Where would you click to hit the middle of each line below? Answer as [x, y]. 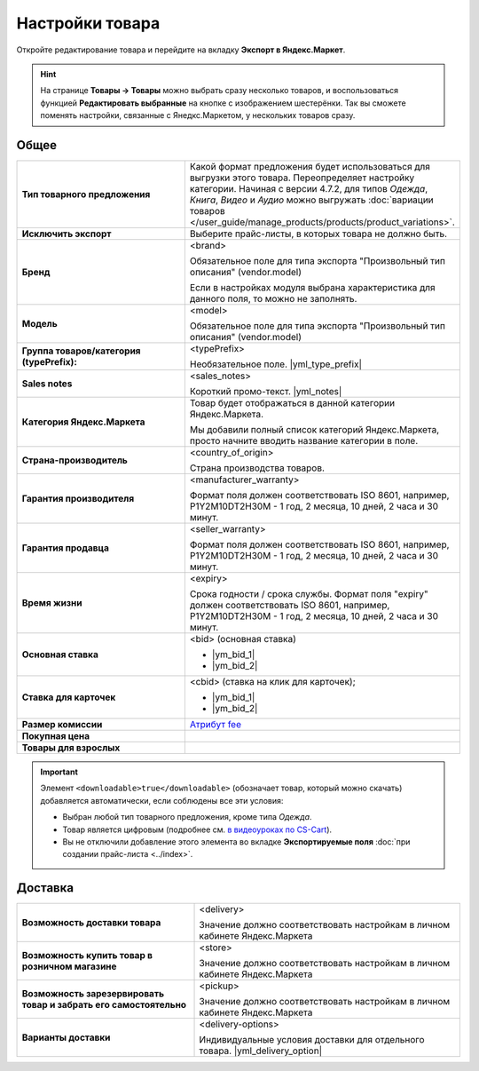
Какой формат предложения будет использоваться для [310, 167]
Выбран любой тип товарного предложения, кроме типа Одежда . [187, 817]
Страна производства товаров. [257, 468]
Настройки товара [88, 23]
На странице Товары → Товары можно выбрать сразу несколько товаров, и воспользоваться [220, 91]
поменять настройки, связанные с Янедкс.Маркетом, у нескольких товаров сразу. [198, 115]
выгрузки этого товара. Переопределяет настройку [302, 178]
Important [59, 772]
